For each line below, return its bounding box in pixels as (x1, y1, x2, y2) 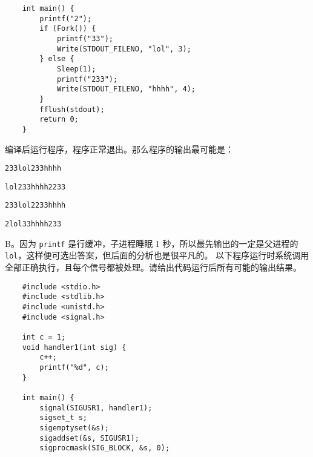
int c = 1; (22, 332, 66, 341)
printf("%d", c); (39, 363, 109, 372)
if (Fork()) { (39, 24, 96, 33)
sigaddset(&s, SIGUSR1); (39, 433, 139, 442)
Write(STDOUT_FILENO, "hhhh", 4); (56, 85, 196, 94)
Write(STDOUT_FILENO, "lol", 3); (56, 44, 191, 53)
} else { (39, 54, 74, 64)
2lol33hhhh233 (5, 220, 62, 229)
